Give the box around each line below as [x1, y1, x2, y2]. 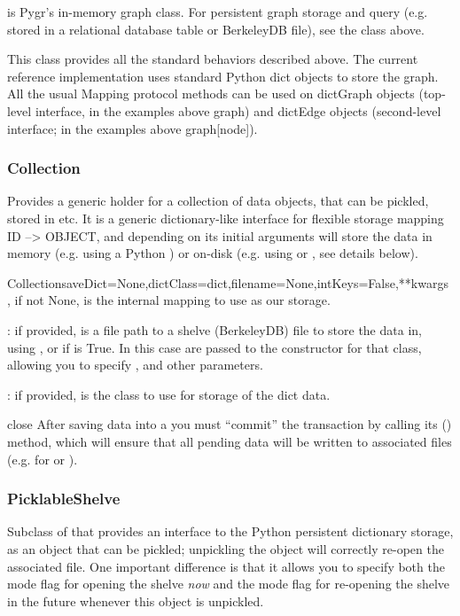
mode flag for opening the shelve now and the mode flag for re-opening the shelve [7, 574, 450, 593]
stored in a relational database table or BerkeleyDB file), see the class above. [7, 19, 425, 38]
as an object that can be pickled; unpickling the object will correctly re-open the [7, 539, 444, 558]
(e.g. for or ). [7, 449, 78, 468]
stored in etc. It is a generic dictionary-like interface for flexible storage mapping [7, 208, 444, 227]
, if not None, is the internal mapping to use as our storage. [7, 291, 331, 309]
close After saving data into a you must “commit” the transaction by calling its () [7, 415, 452, 433]
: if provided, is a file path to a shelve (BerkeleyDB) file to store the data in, [7, 320, 422, 339]
